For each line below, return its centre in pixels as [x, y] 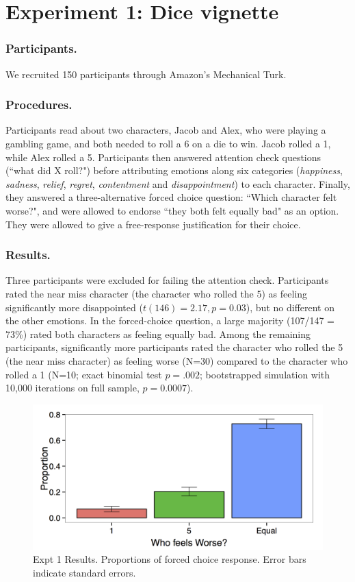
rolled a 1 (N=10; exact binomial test [84, 374]
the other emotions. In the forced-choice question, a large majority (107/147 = [170, 320]
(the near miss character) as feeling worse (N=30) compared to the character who [177, 360]
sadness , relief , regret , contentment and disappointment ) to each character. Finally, [178, 183]
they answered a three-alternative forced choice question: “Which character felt [171, 197]
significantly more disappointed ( [74, 307]
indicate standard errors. [84, 572]
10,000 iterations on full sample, [73, 388]
